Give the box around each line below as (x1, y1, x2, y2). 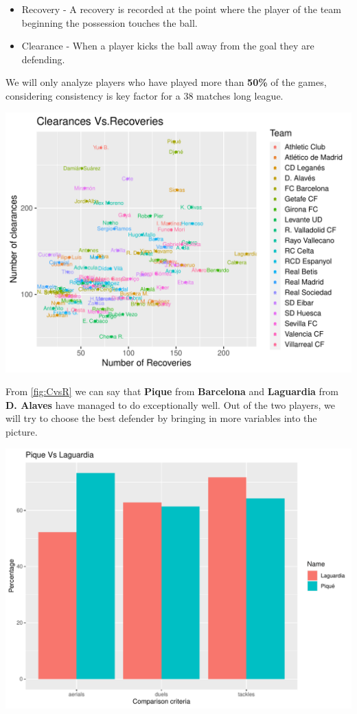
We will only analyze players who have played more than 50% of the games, (5, 75, 327, 89)
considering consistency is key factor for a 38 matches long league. (5, 88, 284, 102)
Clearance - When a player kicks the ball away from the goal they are (21, 38, 314, 53)
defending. (21, 52, 65, 66)
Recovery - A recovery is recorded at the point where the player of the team (21, 2, 341, 16)
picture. (5, 424, 38, 438)
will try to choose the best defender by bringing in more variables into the (5, 411, 317, 425)
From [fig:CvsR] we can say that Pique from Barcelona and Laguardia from (5, 384, 339, 399)
